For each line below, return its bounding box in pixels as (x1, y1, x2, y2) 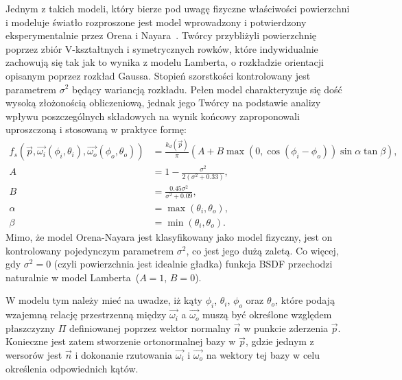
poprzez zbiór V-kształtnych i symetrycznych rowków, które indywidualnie (5, 41, 318, 56)
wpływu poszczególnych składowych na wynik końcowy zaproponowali (5, 108, 300, 123)
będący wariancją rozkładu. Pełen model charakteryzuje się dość (71, 82, 342, 96)
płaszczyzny (5, 320, 56, 335)
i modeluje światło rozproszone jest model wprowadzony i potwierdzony (5, 14, 307, 29)
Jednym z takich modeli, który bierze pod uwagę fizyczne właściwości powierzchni (5, 1, 350, 15)
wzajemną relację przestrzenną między (5, 307, 167, 322)
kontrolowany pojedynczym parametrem (5, 243, 174, 257)
